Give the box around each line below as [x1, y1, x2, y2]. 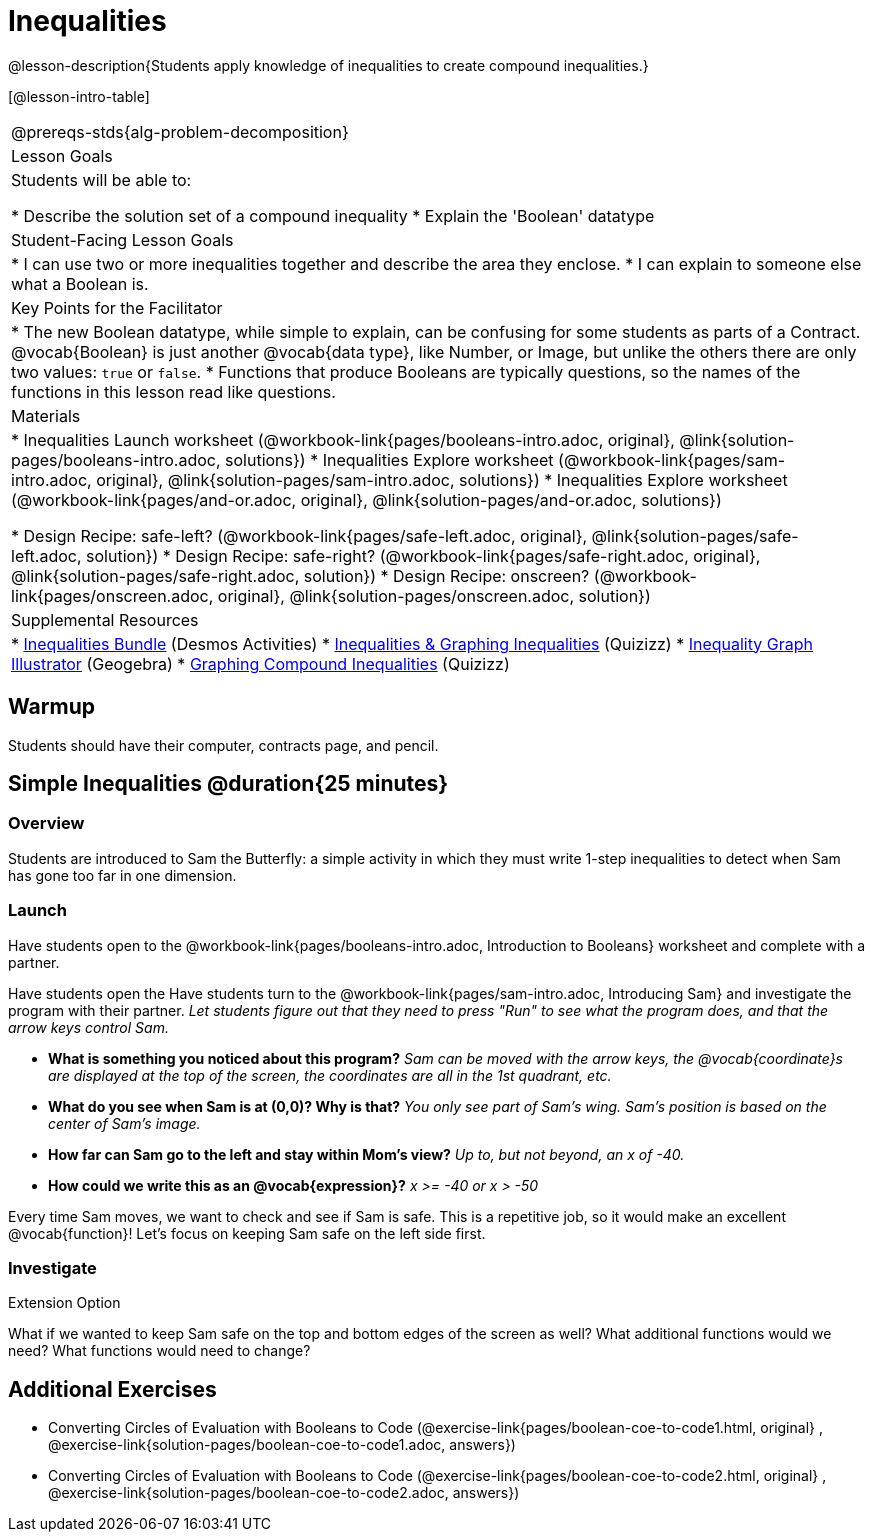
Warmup [8, 694, 95, 720]
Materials [11, 405, 81, 426]
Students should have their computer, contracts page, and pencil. [8, 736, 439, 754]
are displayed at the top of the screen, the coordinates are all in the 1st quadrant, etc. [48, 1066, 612, 1084]
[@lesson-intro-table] [8, 87, 150, 105]
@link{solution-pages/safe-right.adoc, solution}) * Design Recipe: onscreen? [11, 565, 590, 586]
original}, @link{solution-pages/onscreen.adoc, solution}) [217, 585, 651, 606]
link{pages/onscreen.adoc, [11, 585, 214, 606]
